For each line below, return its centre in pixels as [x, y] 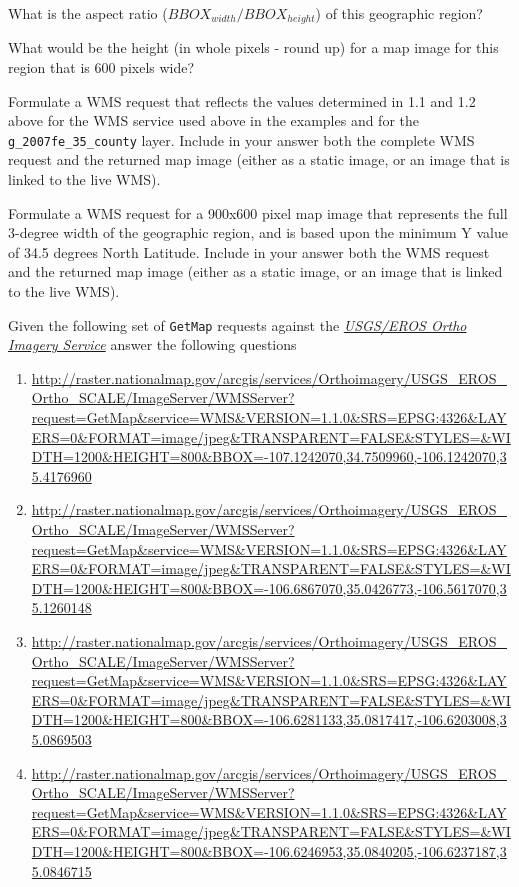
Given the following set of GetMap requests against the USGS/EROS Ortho [237, 324]
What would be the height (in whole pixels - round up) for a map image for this [253, 47]
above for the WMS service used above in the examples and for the [213, 120]
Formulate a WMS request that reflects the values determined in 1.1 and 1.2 [242, 100]
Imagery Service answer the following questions [152, 344]
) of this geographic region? [399, 13]
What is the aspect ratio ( [88, 13]
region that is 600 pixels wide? [101, 67]
